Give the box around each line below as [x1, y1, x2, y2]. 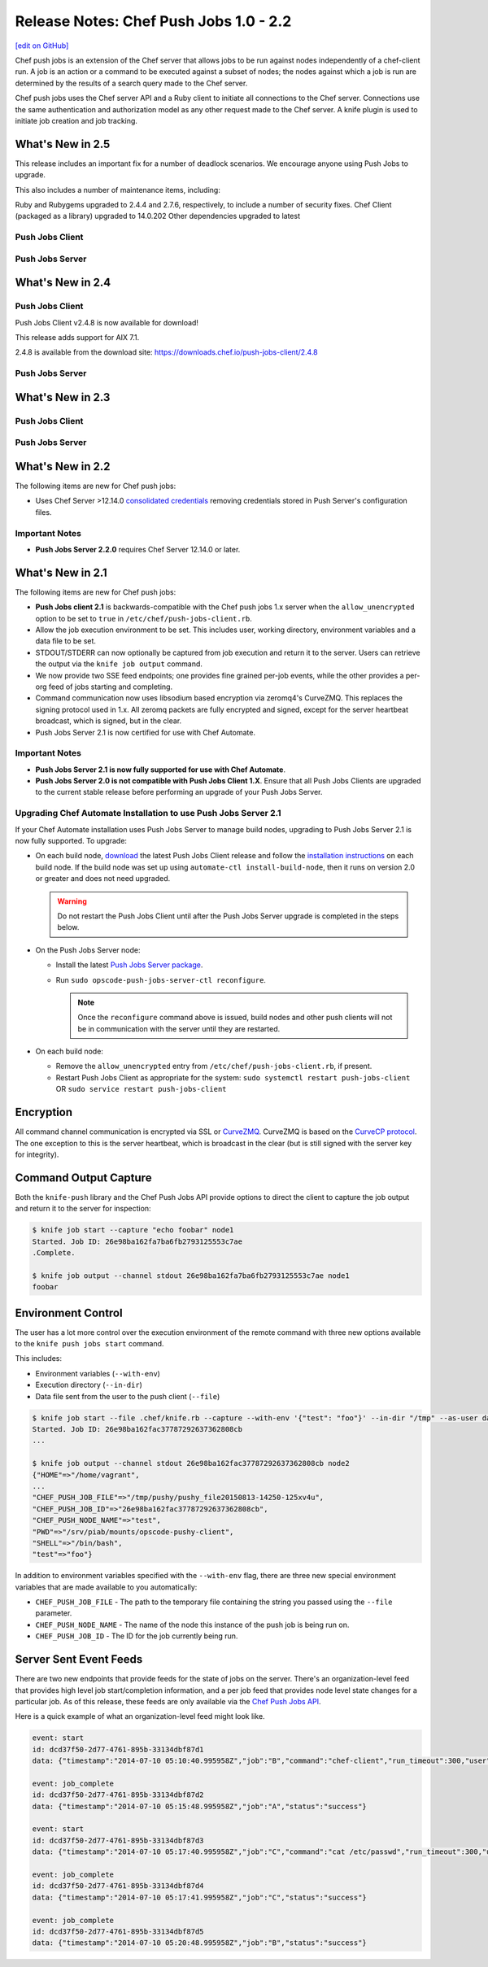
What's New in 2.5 [15, 137, 111, 150]
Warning [57, 896, 87, 906]
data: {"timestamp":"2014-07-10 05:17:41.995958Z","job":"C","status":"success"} [32, 1892, 368, 1902]
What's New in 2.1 [15, 565, 107, 579]
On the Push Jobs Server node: [35, 944, 142, 955]
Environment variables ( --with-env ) [35, 1368, 160, 1378]
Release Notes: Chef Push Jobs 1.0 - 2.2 [15, 12, 292, 30]
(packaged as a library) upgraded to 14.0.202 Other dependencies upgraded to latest [15, 212, 301, 221]
